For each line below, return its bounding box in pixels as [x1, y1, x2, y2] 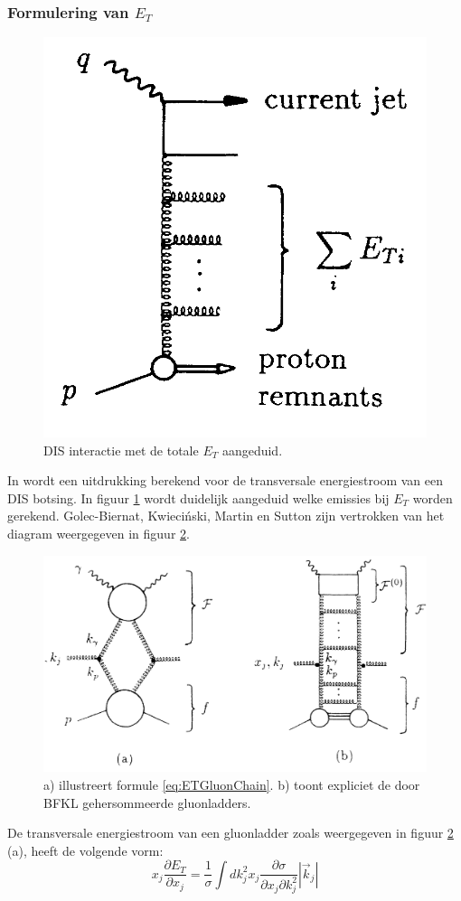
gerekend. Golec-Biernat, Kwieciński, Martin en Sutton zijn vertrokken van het [7, 506, 445, 525]
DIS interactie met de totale [43, 440, 199, 459]
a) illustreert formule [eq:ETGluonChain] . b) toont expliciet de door [43, 774, 420, 793]
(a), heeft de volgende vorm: [7, 840, 164, 859]
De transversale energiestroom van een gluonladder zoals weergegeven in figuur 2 [7, 823, 454, 842]
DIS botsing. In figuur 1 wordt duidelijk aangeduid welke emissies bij [7, 488, 390, 507]
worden [412, 488, 453, 507]
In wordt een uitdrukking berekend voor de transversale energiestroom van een [7, 471, 443, 490]
